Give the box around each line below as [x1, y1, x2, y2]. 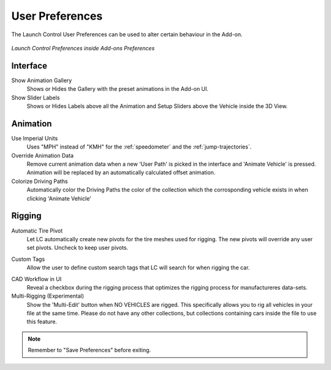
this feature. [26, 318, 58, 325]
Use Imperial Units [11, 134, 58, 142]
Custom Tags [11, 255, 45, 263]
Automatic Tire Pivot [11, 227, 63, 234]
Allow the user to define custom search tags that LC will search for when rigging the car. [26, 264, 250, 271]
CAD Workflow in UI [11, 275, 62, 282]
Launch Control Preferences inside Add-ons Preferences [11, 44, 155, 52]
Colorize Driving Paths [11, 177, 68, 185]
